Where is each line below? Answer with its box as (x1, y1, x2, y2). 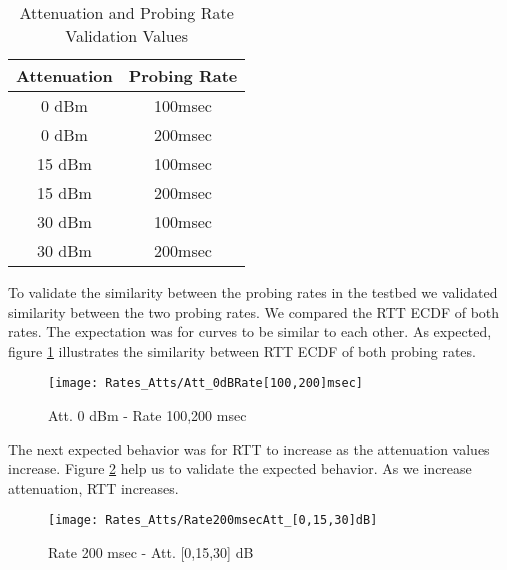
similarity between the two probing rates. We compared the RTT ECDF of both (8, 301, 500, 322)
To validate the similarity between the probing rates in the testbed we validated (8, 282, 498, 302)
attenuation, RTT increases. (8, 477, 179, 498)
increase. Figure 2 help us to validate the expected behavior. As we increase (8, 458, 472, 479)
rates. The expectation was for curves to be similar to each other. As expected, (8, 321, 492, 342)
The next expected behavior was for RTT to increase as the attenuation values (8, 438, 490, 459)
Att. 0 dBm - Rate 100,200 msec (48, 405, 247, 426)
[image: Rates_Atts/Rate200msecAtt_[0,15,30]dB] (48, 513, 378, 528)
